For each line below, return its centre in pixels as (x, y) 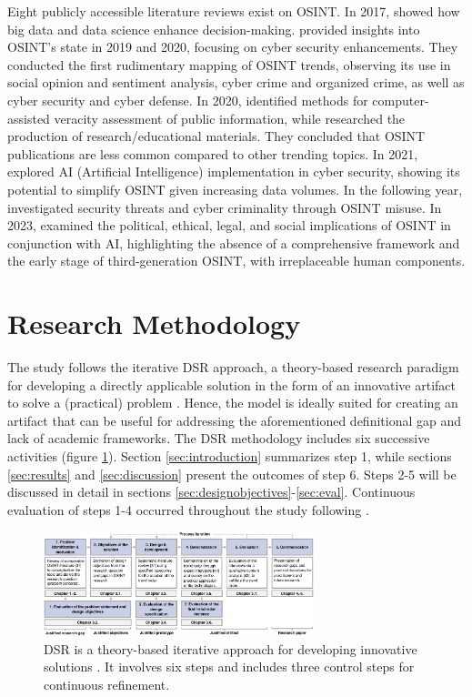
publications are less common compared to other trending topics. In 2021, (213, 153)
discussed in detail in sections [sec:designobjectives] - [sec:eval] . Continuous (211, 492)
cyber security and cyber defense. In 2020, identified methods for (188, 100)
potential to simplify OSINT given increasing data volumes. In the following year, (235, 189)
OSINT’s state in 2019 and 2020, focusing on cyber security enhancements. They (233, 47)
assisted (29, 118)
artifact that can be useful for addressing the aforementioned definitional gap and (234, 420)
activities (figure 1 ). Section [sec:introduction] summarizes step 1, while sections (230, 456)
